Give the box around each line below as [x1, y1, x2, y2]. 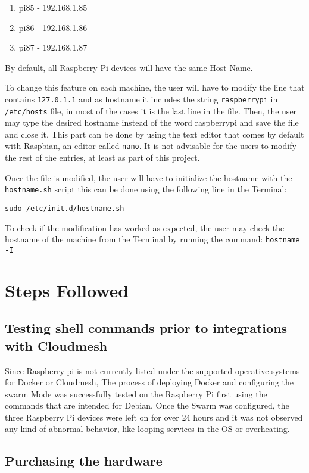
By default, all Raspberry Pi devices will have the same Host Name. [5, 61, 253, 73]
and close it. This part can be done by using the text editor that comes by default [5, 127, 304, 140]
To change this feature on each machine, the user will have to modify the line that [5, 81, 305, 94]
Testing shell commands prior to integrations [5, 319, 288, 337]
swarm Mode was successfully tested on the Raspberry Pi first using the [5, 387, 267, 400]
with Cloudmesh [5, 336, 108, 354]
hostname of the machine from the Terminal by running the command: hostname [5, 233, 300, 245]
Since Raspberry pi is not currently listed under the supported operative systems [5, 364, 300, 376]
